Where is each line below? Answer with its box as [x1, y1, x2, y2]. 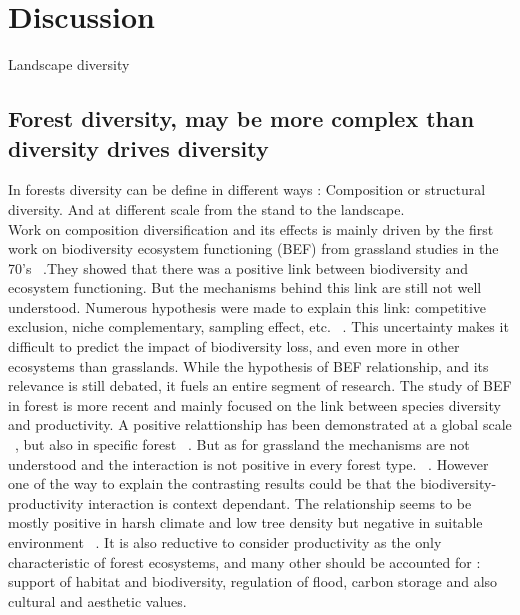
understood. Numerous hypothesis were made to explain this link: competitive [8, 296, 487, 317]
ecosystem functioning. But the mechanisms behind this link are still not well [8, 277, 482, 298]
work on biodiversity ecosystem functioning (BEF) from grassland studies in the [8, 238, 499, 259]
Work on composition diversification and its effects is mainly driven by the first [8, 218, 494, 239]
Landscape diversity [8, 54, 130, 75]
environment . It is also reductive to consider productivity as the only [8, 532, 442, 552]
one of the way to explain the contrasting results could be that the [8, 473, 416, 494]
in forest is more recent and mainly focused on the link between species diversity [8, 394, 501, 415]
